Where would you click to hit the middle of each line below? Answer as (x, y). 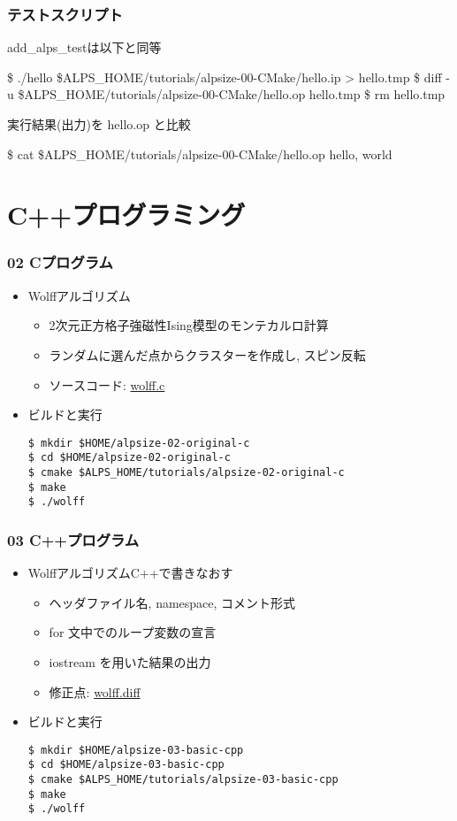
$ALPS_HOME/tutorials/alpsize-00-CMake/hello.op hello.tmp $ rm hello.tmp (232, 94)
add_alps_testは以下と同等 (84, 47)
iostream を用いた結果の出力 (130, 662)
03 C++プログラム (73, 539)
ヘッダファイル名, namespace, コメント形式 (172, 602)
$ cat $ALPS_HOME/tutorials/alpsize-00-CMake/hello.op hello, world (200, 153)
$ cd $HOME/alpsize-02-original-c (129, 458)
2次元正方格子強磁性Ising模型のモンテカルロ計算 (189, 325)
